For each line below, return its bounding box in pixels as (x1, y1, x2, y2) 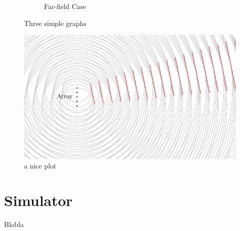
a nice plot (24, 160, 56, 171)
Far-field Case (44, 1, 86, 11)
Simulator (4, 190, 73, 210)
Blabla (4, 219, 24, 229)
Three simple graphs (24, 17, 86, 28)
